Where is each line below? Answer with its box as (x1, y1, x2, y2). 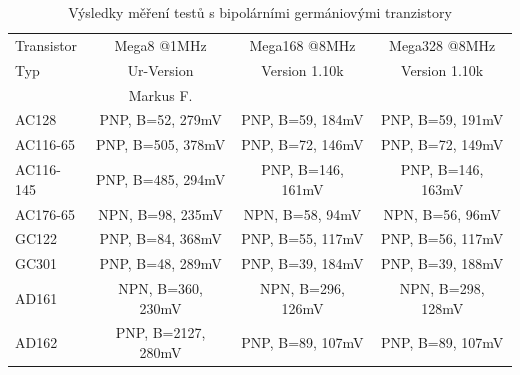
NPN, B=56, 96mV (383, 203, 501, 224)
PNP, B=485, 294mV (95, 168, 226, 189)
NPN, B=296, (260, 278, 345, 299)
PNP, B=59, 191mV (380, 109, 504, 130)
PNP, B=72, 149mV (380, 134, 504, 155)
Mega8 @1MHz (114, 34, 207, 55)
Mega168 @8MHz (249, 34, 356, 55)
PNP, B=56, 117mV (380, 228, 504, 249)
